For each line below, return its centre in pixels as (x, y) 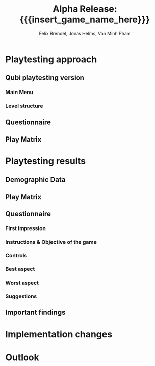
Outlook (22, 357)
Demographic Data (35, 180)
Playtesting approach (51, 59)
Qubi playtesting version (45, 78)
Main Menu (19, 93)
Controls (16, 256)
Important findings (35, 313)
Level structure (24, 106)
